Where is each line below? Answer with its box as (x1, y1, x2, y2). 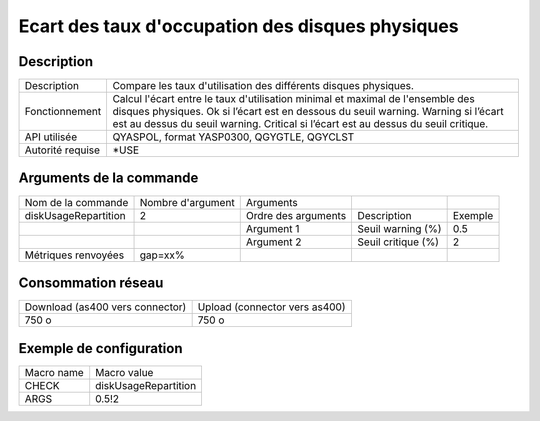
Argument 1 (245, 221, 300, 235)
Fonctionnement (24, 105, 102, 119)
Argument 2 (245, 235, 302, 249)
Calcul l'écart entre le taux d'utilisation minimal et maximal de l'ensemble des (112, 92, 475, 106)
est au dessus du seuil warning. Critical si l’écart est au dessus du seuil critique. (112, 117, 489, 131)
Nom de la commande (24, 195, 129, 209)
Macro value (95, 365, 154, 379)
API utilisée (24, 130, 78, 144)
